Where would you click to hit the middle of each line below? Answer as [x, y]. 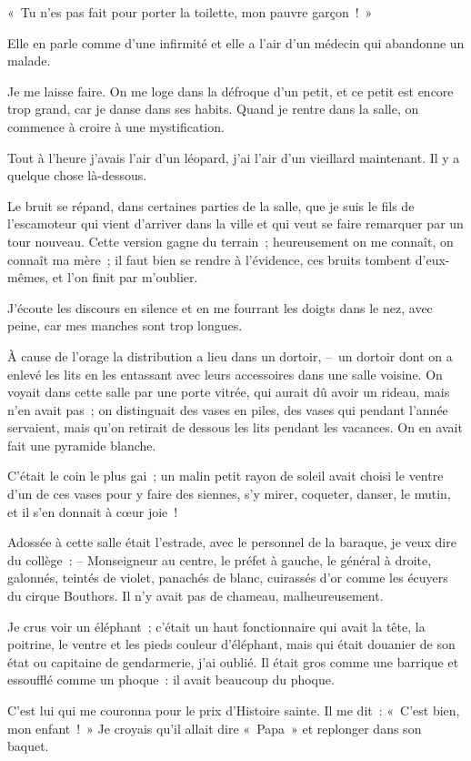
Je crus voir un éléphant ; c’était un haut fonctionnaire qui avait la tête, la [216, 626]
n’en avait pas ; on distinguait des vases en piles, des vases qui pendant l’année [228, 409]
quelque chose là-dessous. [77, 175]
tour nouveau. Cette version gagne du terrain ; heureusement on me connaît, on [230, 241]
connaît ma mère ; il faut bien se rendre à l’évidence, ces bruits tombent [210, 259]
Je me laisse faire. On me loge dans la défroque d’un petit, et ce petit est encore [230, 91]
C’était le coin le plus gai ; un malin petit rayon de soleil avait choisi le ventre [225, 476]
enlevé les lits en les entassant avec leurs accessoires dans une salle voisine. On [225, 374]
